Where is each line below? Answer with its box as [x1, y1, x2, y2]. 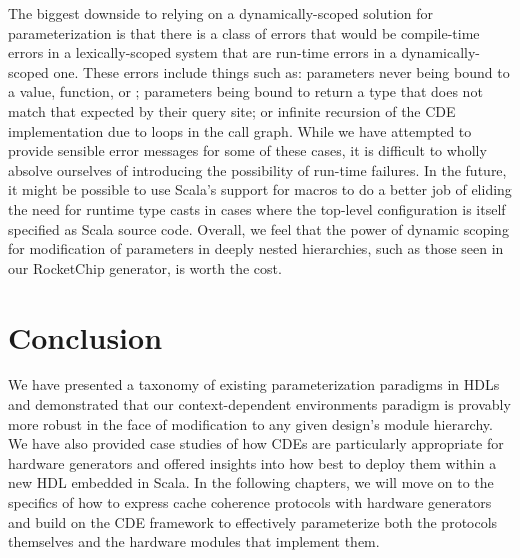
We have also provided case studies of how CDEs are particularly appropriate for [8, 433, 504, 454]
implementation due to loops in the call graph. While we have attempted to [8, 120, 472, 141]
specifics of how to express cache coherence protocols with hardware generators [8, 492, 492, 512]
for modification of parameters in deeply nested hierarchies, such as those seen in [8, 238, 504, 259]
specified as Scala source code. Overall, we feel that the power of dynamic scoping [8, 218, 509, 239]
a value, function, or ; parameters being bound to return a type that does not [8, 81, 483, 102]
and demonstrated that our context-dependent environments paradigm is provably [8, 394, 511, 415]
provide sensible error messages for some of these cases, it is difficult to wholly [8, 140, 487, 161]
